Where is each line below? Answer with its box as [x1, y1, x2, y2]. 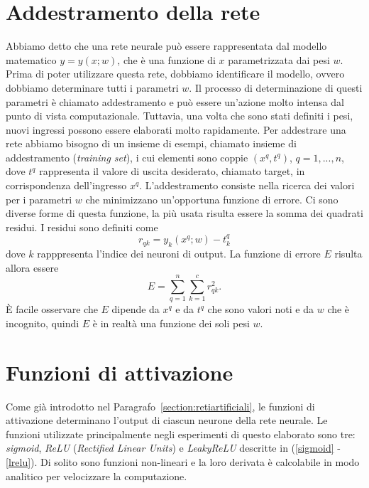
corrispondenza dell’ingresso [6, 178, 127, 193]
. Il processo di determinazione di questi [189, 80, 363, 95]
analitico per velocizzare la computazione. [6, 468, 187, 483]
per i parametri [6, 191, 72, 206]
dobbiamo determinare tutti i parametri [6, 80, 179, 95]
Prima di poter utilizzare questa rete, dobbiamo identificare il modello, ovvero [6, 66, 345, 81]
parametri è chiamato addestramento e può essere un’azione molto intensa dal [6, 94, 344, 109]
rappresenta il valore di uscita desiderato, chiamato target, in [39, 164, 305, 179]
